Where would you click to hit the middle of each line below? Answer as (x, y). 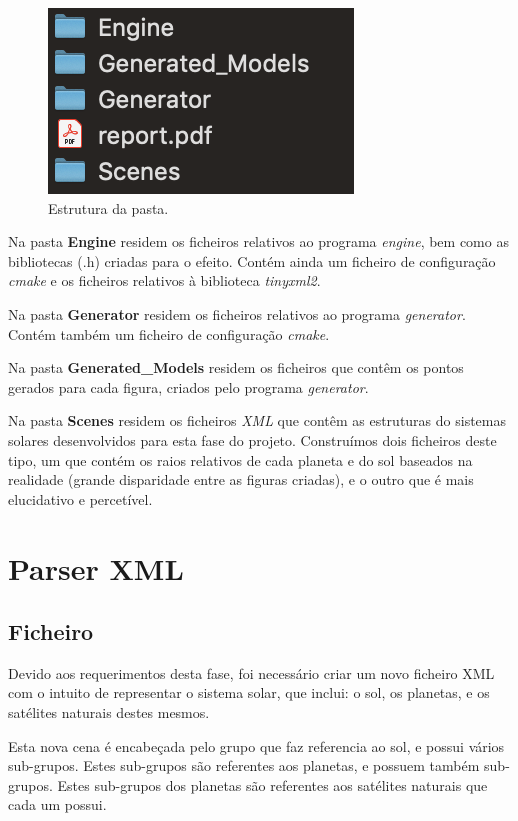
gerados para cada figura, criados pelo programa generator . (188, 386)
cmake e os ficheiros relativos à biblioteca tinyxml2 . (164, 280)
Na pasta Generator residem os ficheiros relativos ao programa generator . (237, 313)
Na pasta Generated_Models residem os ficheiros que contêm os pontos (236, 367)
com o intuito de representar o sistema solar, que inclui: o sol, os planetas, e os (249, 692)
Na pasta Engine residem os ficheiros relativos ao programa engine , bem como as (258, 241)
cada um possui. (57, 804)
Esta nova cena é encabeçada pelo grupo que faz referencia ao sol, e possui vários (256, 745)
